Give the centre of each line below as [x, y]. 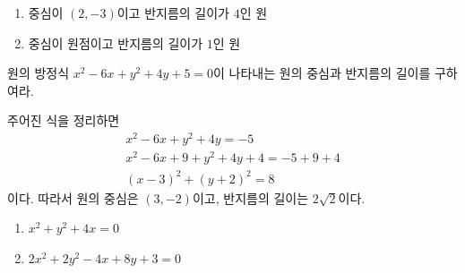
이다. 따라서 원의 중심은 [73, 197]
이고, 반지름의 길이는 [250, 197]
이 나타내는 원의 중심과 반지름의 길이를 [322, 73]
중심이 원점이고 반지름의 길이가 [116, 43]
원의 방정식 [39, 73]
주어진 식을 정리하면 [64, 120]
